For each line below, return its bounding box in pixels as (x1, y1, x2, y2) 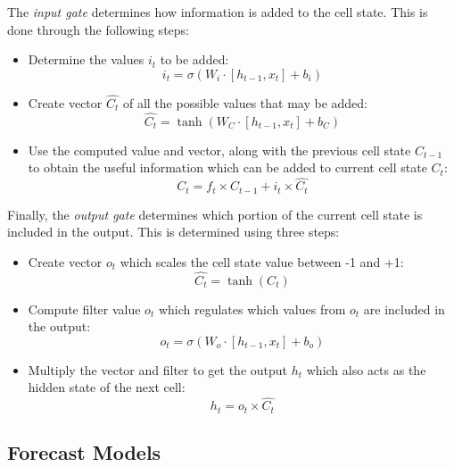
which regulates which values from (158, 299, 346, 318)
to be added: (160, 50, 229, 69)
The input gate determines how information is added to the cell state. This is (7, 3, 428, 21)
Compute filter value (28, 299, 141, 318)
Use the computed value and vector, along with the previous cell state (28, 140, 411, 159)
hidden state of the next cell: (28, 378, 186, 396)
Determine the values (28, 50, 144, 69)
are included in (363, 299, 445, 318)
